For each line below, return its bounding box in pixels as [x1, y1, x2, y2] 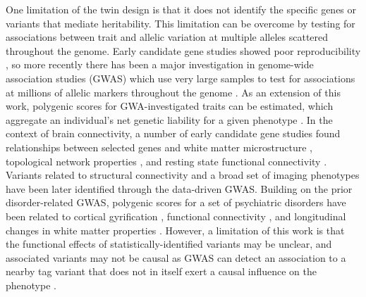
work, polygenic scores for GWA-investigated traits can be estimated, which [6, 99, 334, 113]
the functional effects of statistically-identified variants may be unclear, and [6, 236, 332, 251]
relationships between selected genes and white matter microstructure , [6, 139, 312, 154]
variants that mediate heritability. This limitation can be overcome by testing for [6, 15, 355, 30]
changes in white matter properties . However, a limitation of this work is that [6, 222, 345, 237]
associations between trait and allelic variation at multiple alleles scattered [6, 30, 329, 44]
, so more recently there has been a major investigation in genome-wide [6, 57, 314, 72]
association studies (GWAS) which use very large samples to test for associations [6, 70, 355, 85]
